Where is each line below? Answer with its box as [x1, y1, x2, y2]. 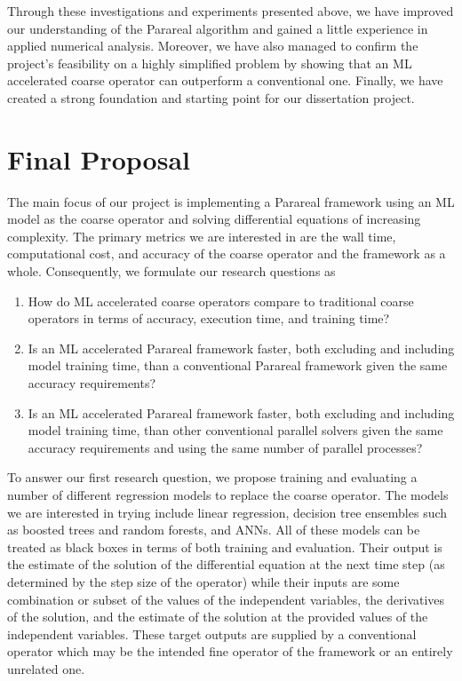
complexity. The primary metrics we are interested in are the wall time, [7, 226, 396, 245]
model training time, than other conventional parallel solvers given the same [28, 421, 443, 439]
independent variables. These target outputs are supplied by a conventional [7, 624, 417, 643]
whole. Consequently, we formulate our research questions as [7, 262, 336, 281]
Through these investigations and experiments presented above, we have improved [7, 2, 454, 20]
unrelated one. [7, 659, 85, 677]
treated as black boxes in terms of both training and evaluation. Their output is [7, 537, 442, 556]
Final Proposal [7, 140, 190, 177]
